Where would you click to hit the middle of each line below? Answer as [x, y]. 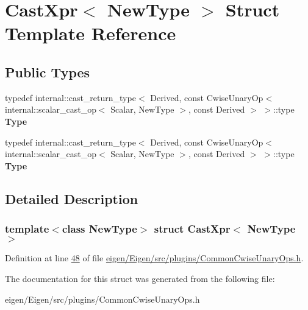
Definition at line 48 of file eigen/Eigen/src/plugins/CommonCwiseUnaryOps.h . [154, 258]
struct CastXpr [192, 229]
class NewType [99, 229]
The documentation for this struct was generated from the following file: [140, 278]
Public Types [48, 72]
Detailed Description [72, 198]
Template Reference [91, 33]
